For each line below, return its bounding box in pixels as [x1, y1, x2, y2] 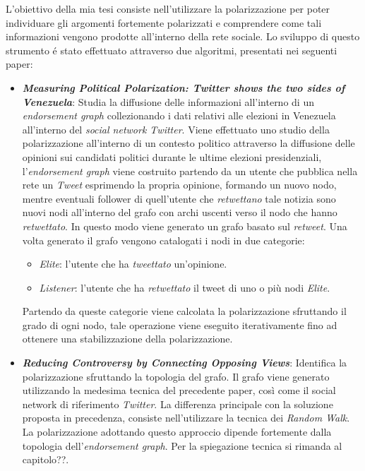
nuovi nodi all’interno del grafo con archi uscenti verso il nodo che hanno [22, 205, 337, 220]
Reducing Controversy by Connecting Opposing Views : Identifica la [22, 355, 347, 370]
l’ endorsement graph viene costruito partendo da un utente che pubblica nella [22, 163, 358, 178]
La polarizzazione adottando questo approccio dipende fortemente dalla [22, 424, 332, 439]
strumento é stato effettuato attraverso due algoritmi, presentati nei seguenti [6, 42, 337, 57]
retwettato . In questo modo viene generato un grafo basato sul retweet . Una [22, 218, 347, 233]
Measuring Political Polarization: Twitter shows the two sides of [22, 80, 345, 95]
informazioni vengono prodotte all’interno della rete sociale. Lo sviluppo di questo [6, 29, 360, 44]
